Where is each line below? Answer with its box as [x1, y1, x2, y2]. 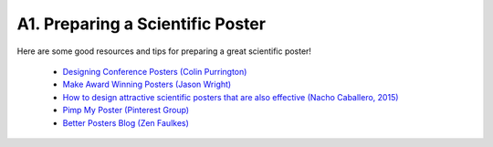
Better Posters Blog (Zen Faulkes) [62, 117, 189, 128]
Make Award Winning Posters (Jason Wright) [62, 79, 232, 90]
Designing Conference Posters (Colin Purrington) [62, 66, 247, 77]
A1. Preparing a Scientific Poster [16, 14, 267, 34]
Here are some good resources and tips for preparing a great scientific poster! [16, 46, 312, 57]
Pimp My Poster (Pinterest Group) [62, 105, 190, 116]
